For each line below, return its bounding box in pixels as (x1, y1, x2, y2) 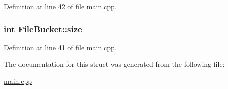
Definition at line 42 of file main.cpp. (4, 1, 116, 11)
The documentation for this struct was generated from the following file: (4, 59, 225, 69)
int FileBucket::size (4, 22, 82, 35)
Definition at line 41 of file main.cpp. (4, 42, 116, 52)
